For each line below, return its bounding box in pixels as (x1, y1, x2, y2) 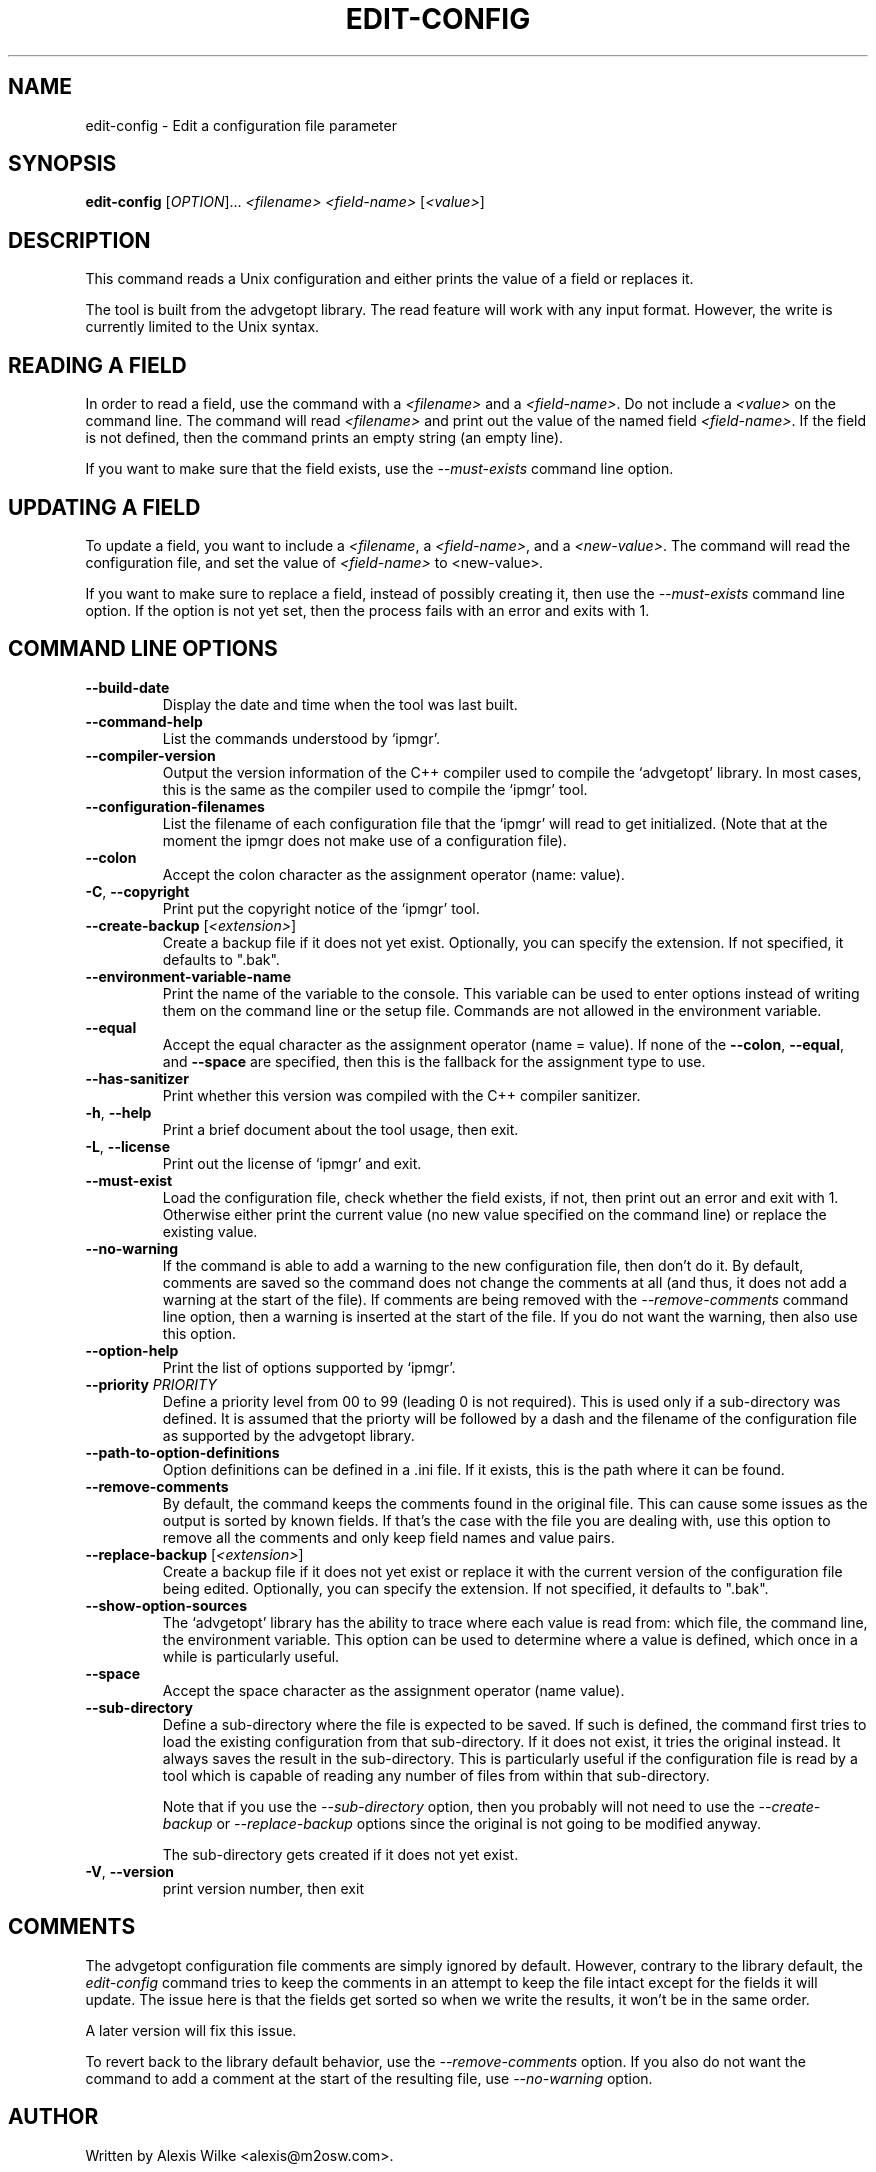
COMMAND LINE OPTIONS (8, 636, 278, 662)
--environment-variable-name (85, 967, 291, 985)
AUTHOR (8, 2104, 99, 2130)
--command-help (85, 712, 203, 730)
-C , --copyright (85, 882, 190, 900)
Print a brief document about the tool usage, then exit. (162, 1120, 519, 1138)
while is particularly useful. (162, 1647, 340, 1665)
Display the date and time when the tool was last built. (162, 695, 518, 713)
